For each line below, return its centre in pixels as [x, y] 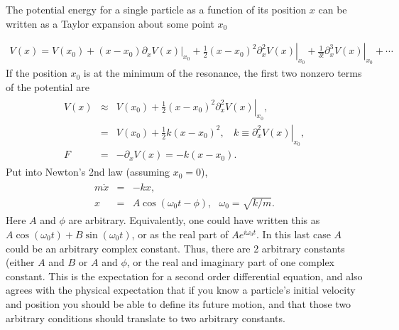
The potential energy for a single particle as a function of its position [156, 9]
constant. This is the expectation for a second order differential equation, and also [184, 276]
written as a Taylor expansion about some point [110, 23]
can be [333, 9]
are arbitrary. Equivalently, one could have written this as [194, 220]
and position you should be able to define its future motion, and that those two [179, 303]
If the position [37, 73]
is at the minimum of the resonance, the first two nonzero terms [223, 73]
